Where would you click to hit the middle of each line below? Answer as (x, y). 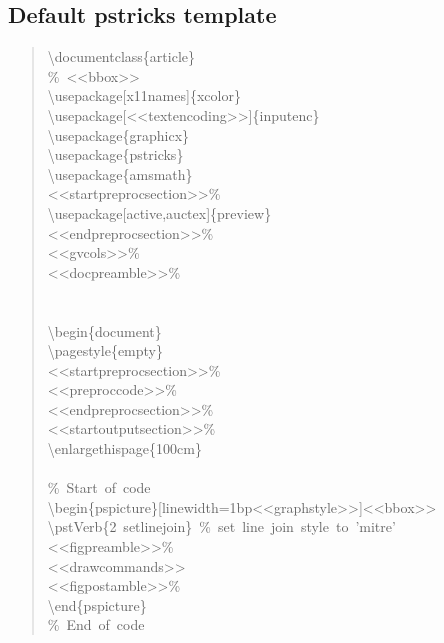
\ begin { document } (104, 330)
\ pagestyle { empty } (105, 350)
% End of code (96, 624)
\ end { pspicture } (97, 604)
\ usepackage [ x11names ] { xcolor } (144, 95)
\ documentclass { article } (121, 56)
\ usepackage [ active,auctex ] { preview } (159, 212)
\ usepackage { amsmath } (120, 173)
